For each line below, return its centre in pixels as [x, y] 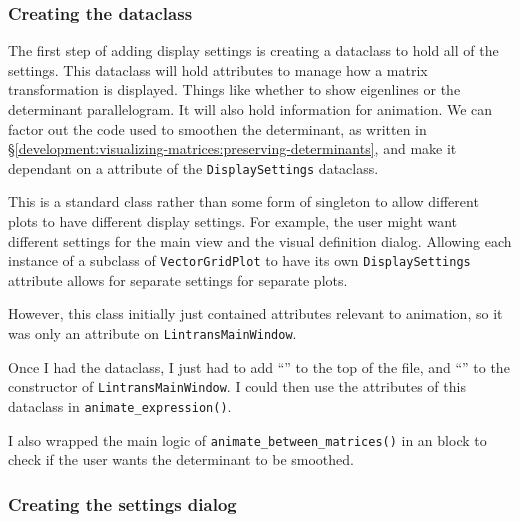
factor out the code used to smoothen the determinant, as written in [217, 128]
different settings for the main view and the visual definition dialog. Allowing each [260, 240]
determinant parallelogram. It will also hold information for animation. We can [250, 109]
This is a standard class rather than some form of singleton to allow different [243, 201]
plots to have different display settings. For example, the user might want [233, 221]
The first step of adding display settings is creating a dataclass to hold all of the [253, 50]
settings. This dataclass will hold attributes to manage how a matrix [218, 69]
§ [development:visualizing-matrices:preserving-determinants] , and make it [232, 148]
